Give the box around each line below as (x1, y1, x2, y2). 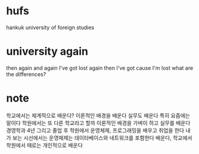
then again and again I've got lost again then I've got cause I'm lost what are (6, 64, 194, 71)
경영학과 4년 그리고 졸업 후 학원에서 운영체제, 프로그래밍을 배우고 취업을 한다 (6, 127, 185, 134)
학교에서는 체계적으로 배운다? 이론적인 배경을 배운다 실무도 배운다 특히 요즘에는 (6, 112, 191, 119)
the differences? (6, 70, 46, 78)
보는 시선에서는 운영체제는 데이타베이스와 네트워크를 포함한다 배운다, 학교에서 (12, 134, 192, 141)
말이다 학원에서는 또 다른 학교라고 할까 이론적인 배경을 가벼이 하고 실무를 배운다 (6, 119, 191, 126)
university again (6, 45, 88, 58)
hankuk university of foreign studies (6, 24, 95, 31)
